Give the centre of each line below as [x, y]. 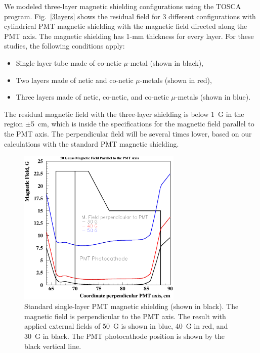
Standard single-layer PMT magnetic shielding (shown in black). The [132, 306]
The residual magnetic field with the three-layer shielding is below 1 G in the [124, 114]
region [14, 124]
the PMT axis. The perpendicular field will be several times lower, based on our [128, 133]
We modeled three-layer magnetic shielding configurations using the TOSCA [123, 6]
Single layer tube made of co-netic [69, 62]
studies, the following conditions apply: [64, 46]
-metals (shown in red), [176, 80]
